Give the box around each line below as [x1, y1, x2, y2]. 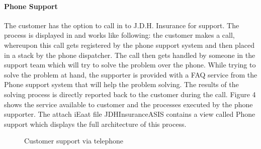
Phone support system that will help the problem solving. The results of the [4, 79, 239, 90]
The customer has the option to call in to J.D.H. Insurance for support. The [4, 20, 239, 30]
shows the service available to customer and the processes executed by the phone [4, 99, 253, 109]
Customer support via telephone [24, 135, 124, 146]
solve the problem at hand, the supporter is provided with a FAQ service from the [4, 69, 257, 80]
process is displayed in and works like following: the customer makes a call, [4, 30, 235, 40]
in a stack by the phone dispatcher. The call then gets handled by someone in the [4, 49, 255, 60]
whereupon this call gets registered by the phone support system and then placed [4, 39, 255, 50]
